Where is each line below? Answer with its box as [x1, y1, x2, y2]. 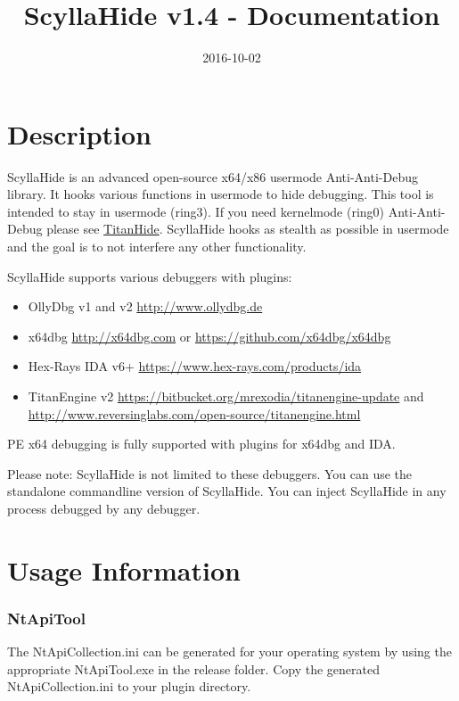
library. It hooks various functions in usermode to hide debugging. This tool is [7, 185, 434, 203]
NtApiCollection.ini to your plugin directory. [7, 677, 251, 696]
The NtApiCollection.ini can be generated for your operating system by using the [7, 642, 452, 661]
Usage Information [7, 551, 241, 588]
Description [7, 115, 152, 152]
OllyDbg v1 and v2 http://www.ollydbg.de [28, 297, 263, 316]
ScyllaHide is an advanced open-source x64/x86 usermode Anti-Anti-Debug [7, 167, 418, 186]
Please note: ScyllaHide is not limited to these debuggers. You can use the [7, 464, 413, 482]
